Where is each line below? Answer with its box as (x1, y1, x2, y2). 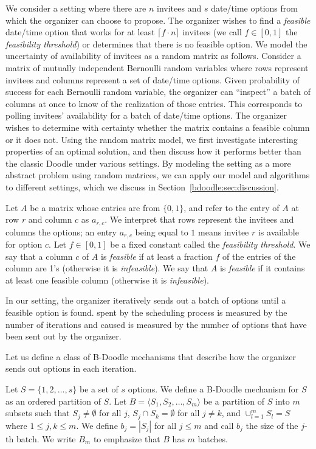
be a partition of (203, 394, 265, 407)
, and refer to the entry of (184, 201, 280, 214)
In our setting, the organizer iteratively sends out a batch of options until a (5, 294, 286, 307)
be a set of (79, 382, 118, 395)
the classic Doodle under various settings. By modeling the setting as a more (5, 156, 291, 169)
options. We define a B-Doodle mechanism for (128, 382, 299, 395)
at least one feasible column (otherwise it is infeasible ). (5, 273, 209, 286)
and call (204, 419, 234, 431)
